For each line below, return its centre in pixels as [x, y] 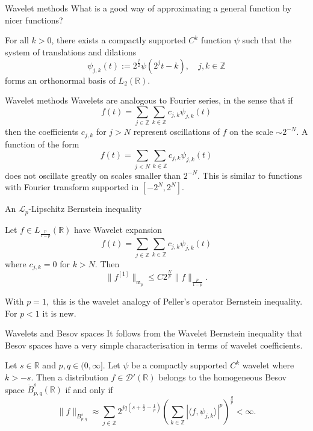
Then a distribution [72, 377]
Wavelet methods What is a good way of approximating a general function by [148, 8]
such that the [267, 40]
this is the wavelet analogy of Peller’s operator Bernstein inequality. [178, 301]
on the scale [251, 132]
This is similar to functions [252, 175]
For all [17, 40]
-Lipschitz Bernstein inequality [85, 209]
